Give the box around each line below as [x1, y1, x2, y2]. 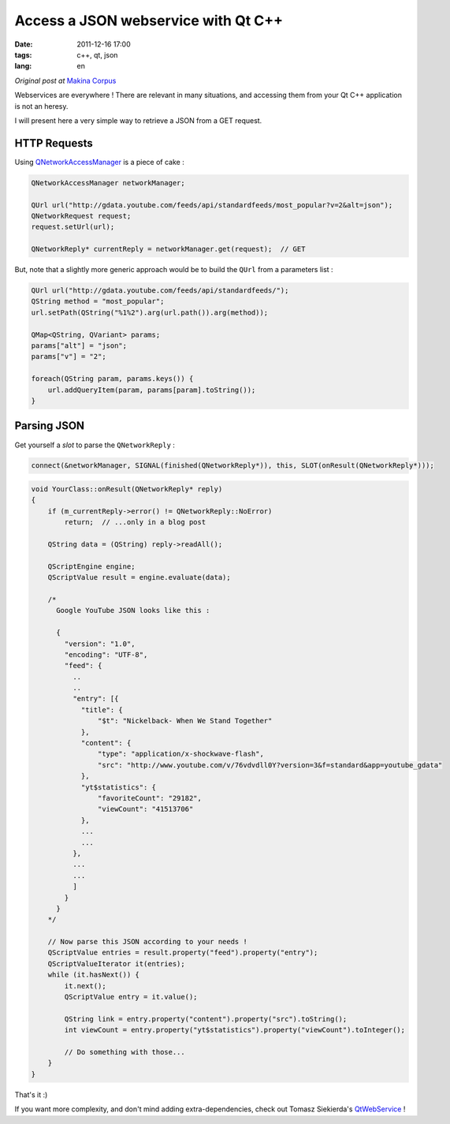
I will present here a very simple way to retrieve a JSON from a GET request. [14, 115, 262, 125]
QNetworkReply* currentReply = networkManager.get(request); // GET [31, 245, 306, 254]
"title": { [80, 705, 124, 714]
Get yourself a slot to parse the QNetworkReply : [14, 440, 175, 450]
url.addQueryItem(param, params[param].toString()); [47, 385, 256, 394]
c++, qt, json [76, 50, 118, 59]
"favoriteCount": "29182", [97, 794, 203, 802]
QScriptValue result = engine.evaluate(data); [47, 573, 232, 582]
